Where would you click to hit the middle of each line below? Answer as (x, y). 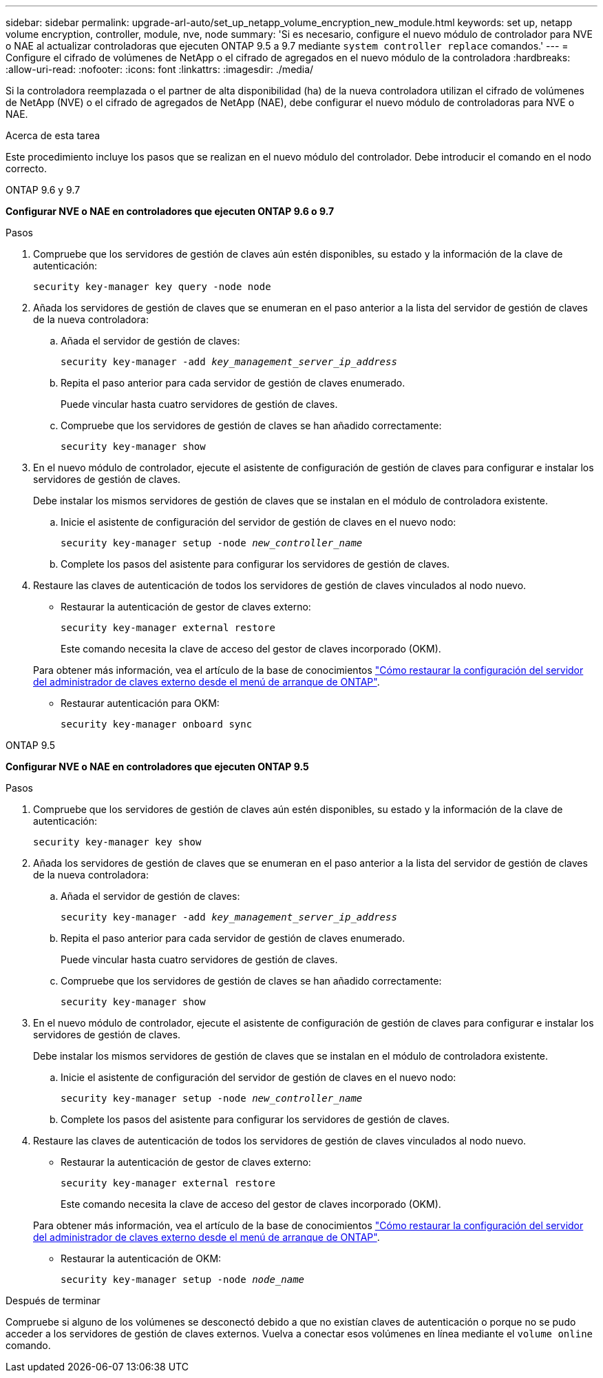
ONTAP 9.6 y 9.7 (43, 190)
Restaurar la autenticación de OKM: (141, 1258)
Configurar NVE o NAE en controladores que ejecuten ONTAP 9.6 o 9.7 (170, 211)
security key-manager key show (117, 842)
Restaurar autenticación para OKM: (140, 703)
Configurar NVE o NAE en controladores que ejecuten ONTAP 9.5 (157, 767)
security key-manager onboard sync (157, 724)
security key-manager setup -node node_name (183, 1279)
